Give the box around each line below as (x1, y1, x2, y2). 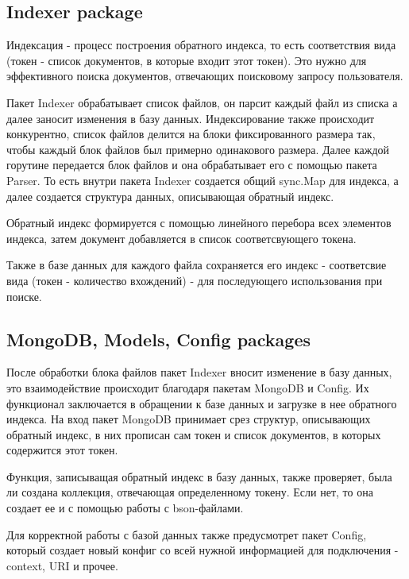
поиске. (6, 288, 42, 304)
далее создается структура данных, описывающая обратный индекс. (6, 187, 334, 204)
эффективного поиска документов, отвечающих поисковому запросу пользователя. (6, 68, 403, 84)
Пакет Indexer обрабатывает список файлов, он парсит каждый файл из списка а (6, 94, 398, 110)
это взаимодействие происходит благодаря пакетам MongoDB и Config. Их (6, 379, 369, 396)
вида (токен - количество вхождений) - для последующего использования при (6, 272, 383, 288)
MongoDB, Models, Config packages (6, 326, 311, 351)
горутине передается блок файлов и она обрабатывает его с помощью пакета (6, 156, 377, 173)
